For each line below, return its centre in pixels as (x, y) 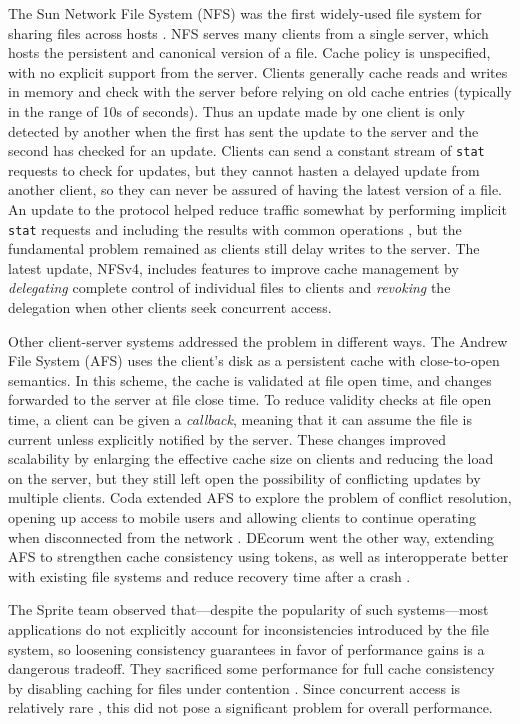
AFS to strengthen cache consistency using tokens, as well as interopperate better (258, 556)
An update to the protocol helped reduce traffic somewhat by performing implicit (257, 209)
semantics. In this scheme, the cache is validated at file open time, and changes (250, 379)
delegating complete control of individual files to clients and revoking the (229, 287)
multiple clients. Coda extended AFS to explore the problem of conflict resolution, (260, 497)
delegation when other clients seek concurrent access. (170, 307)
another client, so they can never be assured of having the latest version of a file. (255, 189)
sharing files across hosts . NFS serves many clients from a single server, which (248, 32)
